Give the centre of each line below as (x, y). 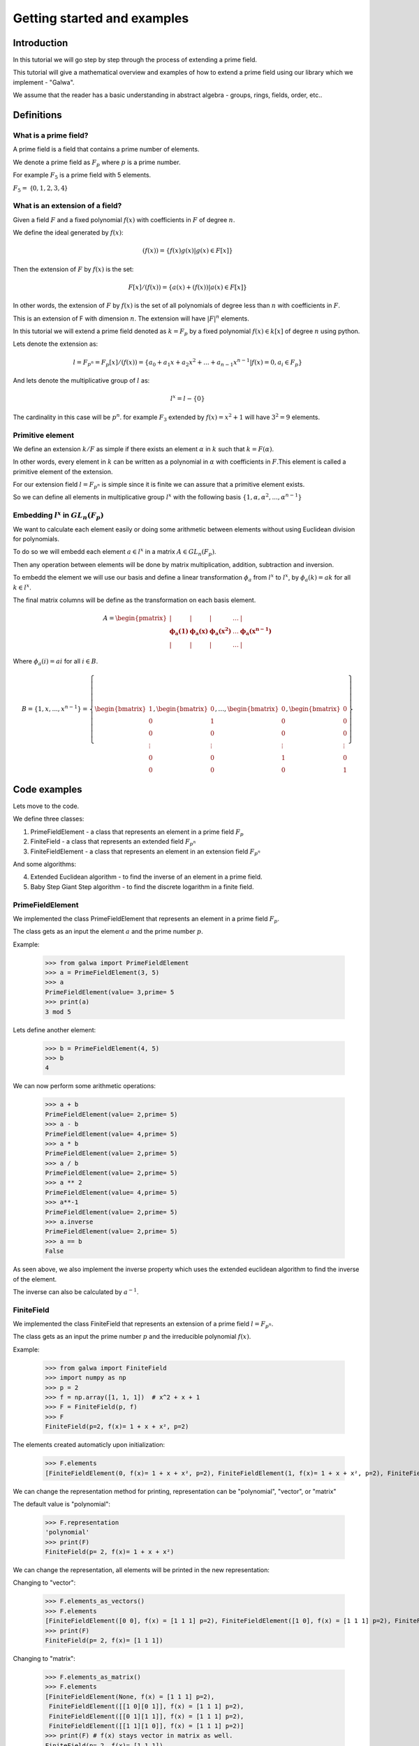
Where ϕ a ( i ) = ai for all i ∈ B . (56, 662)
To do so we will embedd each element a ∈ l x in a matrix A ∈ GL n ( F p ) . (115, 552)
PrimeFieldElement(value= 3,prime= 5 (110, 992)
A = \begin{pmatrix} (135, 618)
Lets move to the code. (46, 806)
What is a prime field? (51, 135)
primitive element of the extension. (63, 471)
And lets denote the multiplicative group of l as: (81, 381)
